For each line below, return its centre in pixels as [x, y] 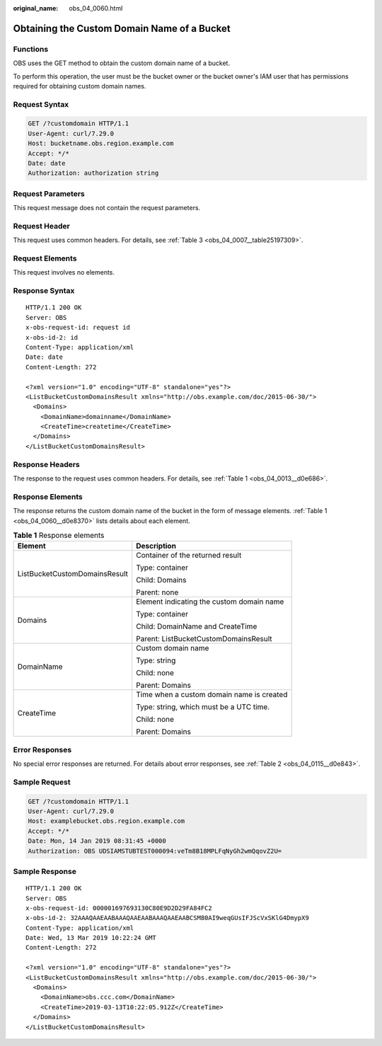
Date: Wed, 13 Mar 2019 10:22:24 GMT [91, 938]
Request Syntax [41, 104]
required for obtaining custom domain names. [80, 86]
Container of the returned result [189, 556]
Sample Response [45, 871]
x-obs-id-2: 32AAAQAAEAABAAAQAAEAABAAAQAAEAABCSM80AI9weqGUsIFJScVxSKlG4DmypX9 [167, 918]
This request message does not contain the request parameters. [107, 208]
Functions [31, 49]
